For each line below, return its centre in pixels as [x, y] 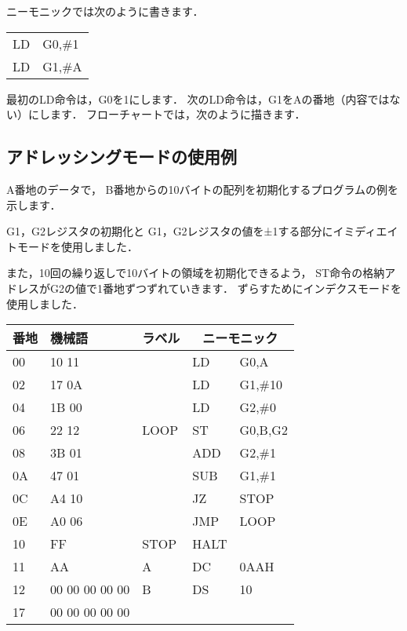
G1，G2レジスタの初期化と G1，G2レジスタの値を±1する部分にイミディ [191, 231]
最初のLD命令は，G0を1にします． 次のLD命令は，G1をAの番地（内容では [198, 98]
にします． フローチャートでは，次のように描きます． [167, 114]
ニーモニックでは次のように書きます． [105, 11]
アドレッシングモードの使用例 [122, 157]
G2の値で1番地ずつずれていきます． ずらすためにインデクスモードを [225, 288]
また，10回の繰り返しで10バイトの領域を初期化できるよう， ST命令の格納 [196, 273]
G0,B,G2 [263, 430]
